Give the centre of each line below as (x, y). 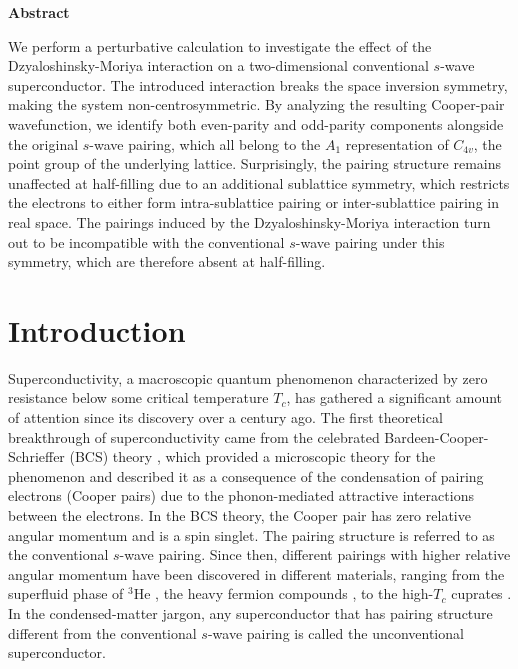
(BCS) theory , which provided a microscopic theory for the (252, 456)
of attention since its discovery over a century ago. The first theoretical (225, 417)
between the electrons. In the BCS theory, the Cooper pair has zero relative (239, 515)
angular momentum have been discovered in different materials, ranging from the (256, 573)
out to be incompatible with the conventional (146, 241)
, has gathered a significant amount (394, 397)
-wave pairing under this (370, 241)
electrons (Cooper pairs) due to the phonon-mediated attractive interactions (241, 495)
